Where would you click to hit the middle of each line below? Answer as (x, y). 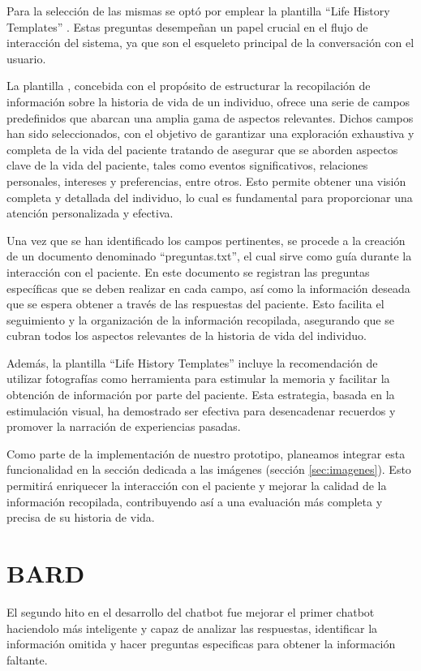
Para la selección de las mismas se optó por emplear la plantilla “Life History (198, 11)
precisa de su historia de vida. (81, 517)
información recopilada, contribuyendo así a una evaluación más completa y (195, 501)
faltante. (27, 659)
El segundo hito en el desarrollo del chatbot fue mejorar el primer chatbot (191, 611)
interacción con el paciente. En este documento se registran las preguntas (188, 271)
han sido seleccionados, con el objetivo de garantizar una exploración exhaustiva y (210, 133)
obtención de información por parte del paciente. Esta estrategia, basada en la (201, 395)
